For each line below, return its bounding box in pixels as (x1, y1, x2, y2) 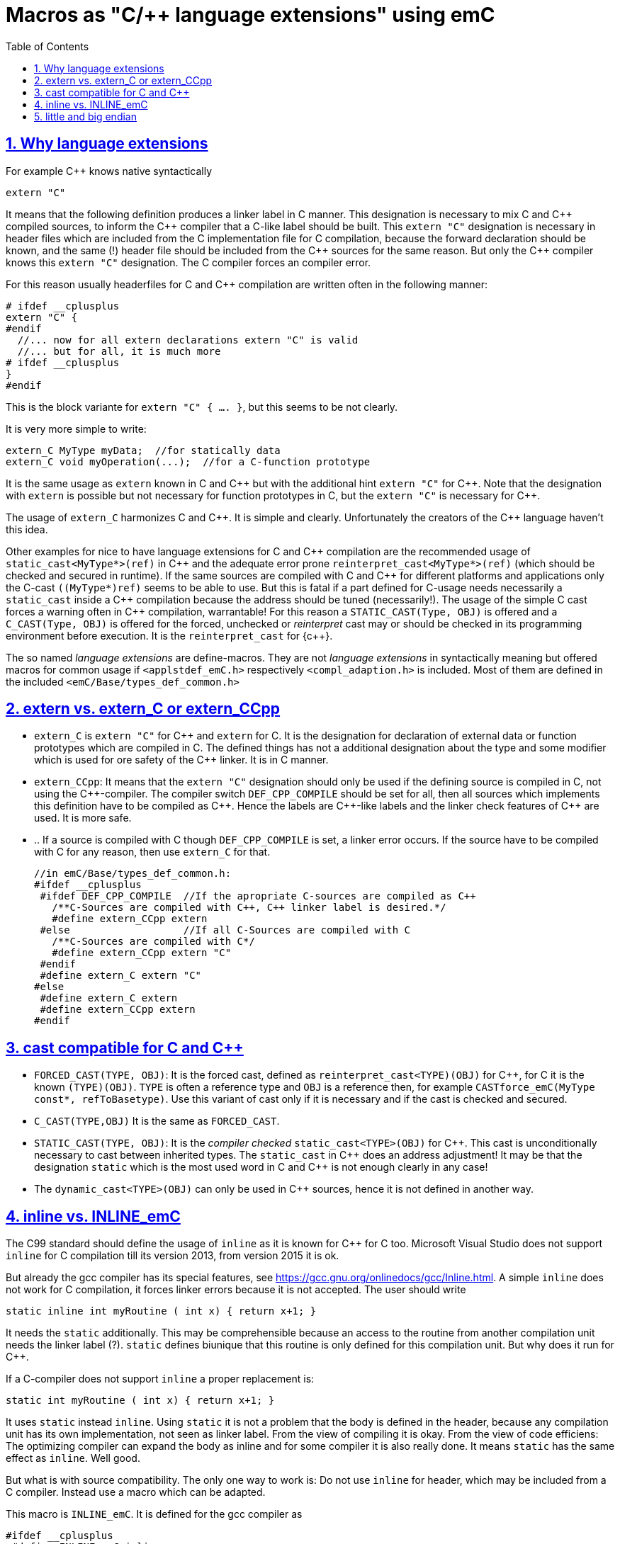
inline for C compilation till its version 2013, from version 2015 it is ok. (6, 1249, 339, 1262)
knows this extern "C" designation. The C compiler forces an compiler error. (6, 256, 371, 268)
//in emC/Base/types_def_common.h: (34, 868, 232, 880)
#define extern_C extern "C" (40, 970, 202, 982)
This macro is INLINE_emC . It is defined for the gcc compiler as (6, 1508, 303, 1521)
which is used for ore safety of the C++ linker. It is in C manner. (34, 754, 329, 766)
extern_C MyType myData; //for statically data (6, 444, 281, 456)
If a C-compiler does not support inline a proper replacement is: (6, 1373, 315, 1385)
